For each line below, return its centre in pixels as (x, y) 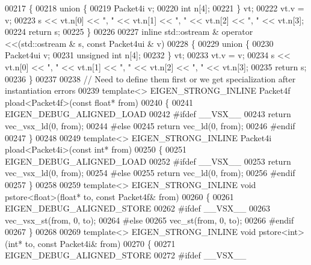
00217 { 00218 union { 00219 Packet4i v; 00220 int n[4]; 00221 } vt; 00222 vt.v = (155, 8)
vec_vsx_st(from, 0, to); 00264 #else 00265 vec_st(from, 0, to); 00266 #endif (149, 220)
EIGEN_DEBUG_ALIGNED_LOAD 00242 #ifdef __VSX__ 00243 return (148, 114)
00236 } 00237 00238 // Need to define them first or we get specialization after (150, 78)
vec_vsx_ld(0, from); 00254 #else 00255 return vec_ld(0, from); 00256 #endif (150, 173)
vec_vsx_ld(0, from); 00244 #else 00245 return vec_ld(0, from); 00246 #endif (150, 125)
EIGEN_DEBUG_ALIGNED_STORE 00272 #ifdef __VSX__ (126, 255)
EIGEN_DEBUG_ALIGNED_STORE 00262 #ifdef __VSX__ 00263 (137, 208)
